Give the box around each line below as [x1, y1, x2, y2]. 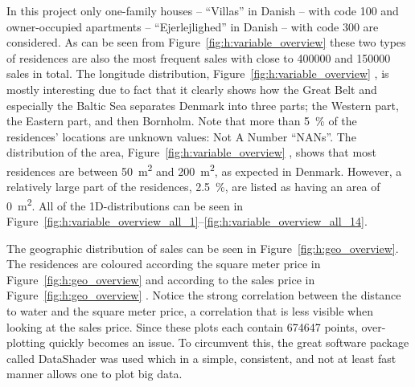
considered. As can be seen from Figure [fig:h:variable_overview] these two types [6, 34, 406, 51]
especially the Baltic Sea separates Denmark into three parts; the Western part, [6, 96, 399, 113]
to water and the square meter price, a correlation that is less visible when [6, 303, 373, 319]
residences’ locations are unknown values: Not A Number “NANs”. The [6, 128, 356, 145]
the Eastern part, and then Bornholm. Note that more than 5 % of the [6, 112, 357, 129]
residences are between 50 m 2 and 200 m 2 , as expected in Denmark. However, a [6, 160, 402, 179]
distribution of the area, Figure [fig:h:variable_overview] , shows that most [6, 144, 377, 161]
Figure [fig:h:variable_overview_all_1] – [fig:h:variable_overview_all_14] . [6, 213, 368, 230]
